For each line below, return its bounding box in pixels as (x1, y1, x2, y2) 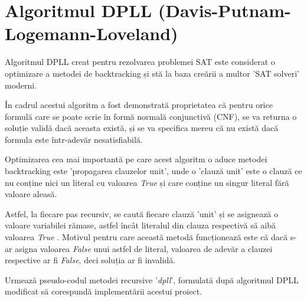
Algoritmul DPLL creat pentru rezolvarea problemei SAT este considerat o (5, 55, 275, 68)
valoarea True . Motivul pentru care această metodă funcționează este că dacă (5, 231, 288, 243)
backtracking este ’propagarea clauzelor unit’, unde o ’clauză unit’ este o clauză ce (5, 165, 302, 177)
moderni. (5, 78, 37, 91)
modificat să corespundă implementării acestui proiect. (5, 285, 203, 297)
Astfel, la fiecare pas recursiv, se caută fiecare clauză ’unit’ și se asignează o (5, 207, 279, 220)
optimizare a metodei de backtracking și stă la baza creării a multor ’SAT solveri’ (5, 67, 299, 79)
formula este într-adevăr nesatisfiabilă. (5, 133, 143, 145)
